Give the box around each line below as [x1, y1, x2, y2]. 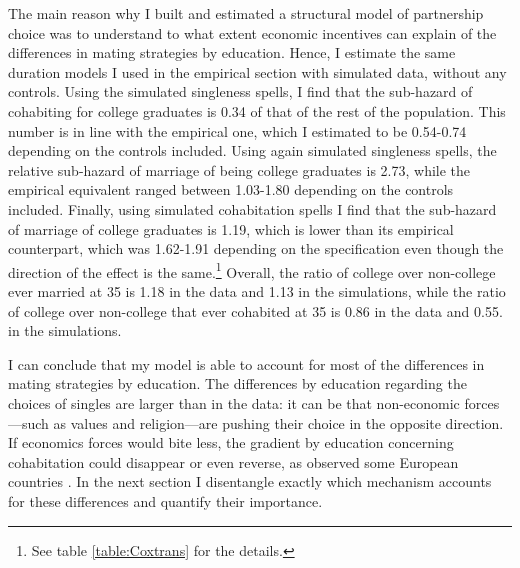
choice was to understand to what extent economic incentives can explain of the [8, 22, 497, 43]
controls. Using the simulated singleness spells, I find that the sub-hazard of [8, 81, 473, 102]
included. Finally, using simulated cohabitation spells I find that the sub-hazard [8, 198, 497, 219]
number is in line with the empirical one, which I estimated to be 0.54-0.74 [8, 120, 467, 141]
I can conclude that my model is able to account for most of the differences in [8, 353, 485, 374]
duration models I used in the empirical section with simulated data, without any [8, 61, 507, 82]
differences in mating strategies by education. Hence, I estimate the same [8, 42, 456, 63]
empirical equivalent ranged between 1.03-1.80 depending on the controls [8, 179, 454, 200]
